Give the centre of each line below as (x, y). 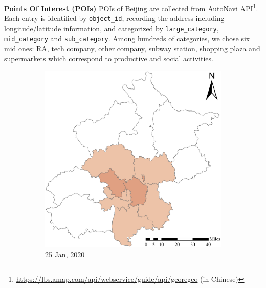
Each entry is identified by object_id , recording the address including (114, 18)
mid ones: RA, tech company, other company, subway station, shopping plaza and (132, 48)
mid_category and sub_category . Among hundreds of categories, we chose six (127, 38)
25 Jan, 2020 (65, 254)
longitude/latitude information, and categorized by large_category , (112, 28)
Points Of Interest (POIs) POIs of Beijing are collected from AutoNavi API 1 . (131, 7)
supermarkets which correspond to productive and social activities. (109, 58)
